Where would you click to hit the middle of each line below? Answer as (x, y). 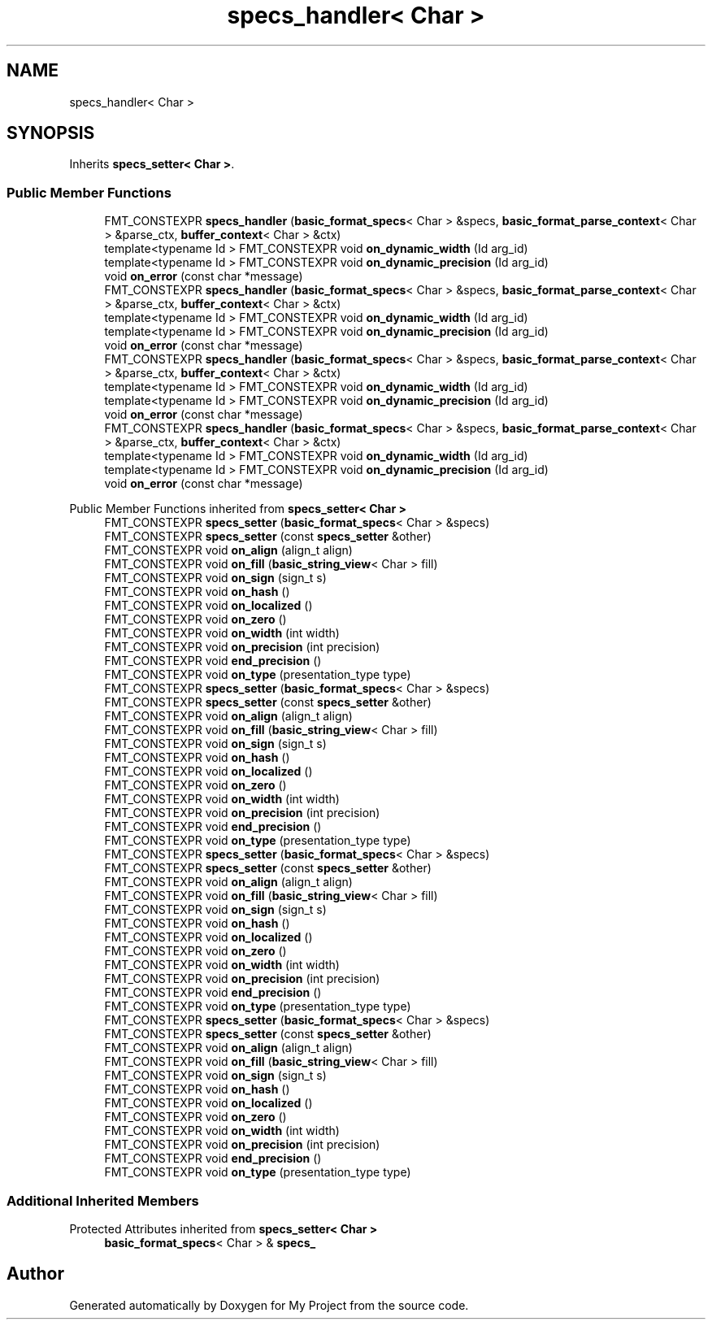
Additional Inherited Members (103, 1200)
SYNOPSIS (51, 133)
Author (35, 1274)
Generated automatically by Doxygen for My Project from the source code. (269, 1305)
